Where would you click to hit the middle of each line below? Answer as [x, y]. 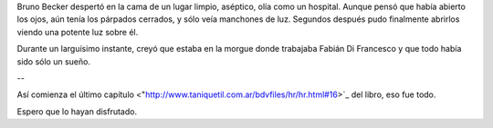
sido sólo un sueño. [54, 61]
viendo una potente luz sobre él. [78, 32]
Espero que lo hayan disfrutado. [77, 111]
